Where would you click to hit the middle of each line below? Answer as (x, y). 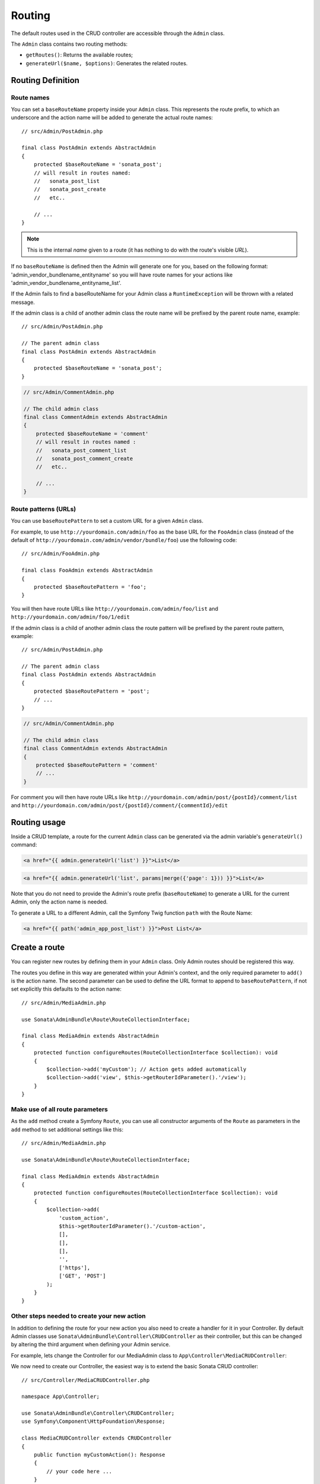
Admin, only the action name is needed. (59, 902)
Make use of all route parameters (60, 1109)
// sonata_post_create (70, 189)
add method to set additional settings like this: (67, 1129)
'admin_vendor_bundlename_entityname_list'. (66, 283)
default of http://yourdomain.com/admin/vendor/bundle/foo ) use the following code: (124, 540)
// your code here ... (79, 1471)
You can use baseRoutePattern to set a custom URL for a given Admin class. (107, 521)
